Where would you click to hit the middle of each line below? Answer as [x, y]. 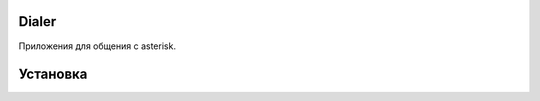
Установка [53, 74]
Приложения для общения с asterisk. [97, 46]
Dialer [37, 21]
